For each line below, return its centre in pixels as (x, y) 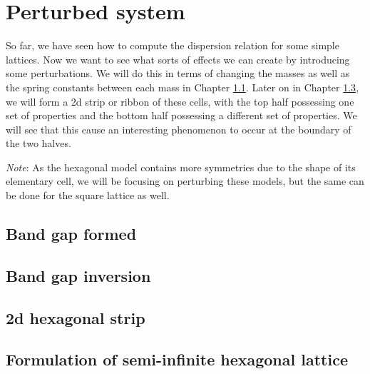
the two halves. (38, 143)
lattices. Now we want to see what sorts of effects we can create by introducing (178, 59)
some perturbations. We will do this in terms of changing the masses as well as (178, 73)
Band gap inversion (78, 275)
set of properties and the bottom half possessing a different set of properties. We (181, 115)
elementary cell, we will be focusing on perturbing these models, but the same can (185, 181)
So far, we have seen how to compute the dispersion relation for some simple (173, 45)
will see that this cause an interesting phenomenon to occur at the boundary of (179, 129)
